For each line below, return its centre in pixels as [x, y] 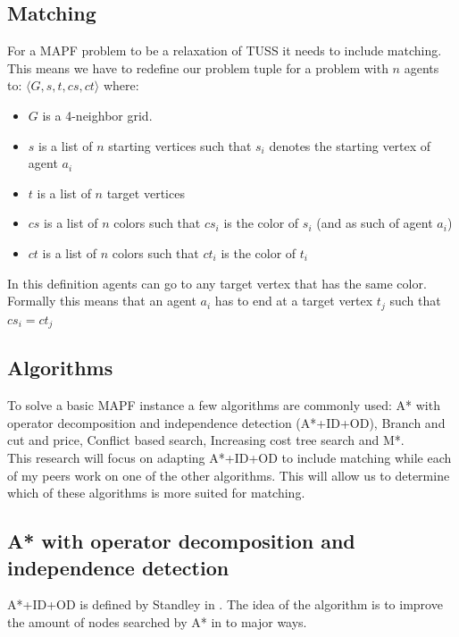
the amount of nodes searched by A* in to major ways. [157, 622]
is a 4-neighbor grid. [97, 115]
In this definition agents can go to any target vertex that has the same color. [217, 283]
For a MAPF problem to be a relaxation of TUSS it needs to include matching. [225, 50]
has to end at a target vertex [294, 301]
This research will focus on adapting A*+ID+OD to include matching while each [229, 458]
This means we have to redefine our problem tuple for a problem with [198, 67]
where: [121, 85]
